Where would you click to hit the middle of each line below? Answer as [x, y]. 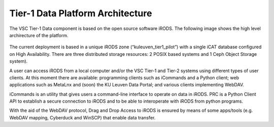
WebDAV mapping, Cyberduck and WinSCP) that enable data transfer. [82, 117]
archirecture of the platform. [39, 35]
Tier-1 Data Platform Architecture [81, 13]
